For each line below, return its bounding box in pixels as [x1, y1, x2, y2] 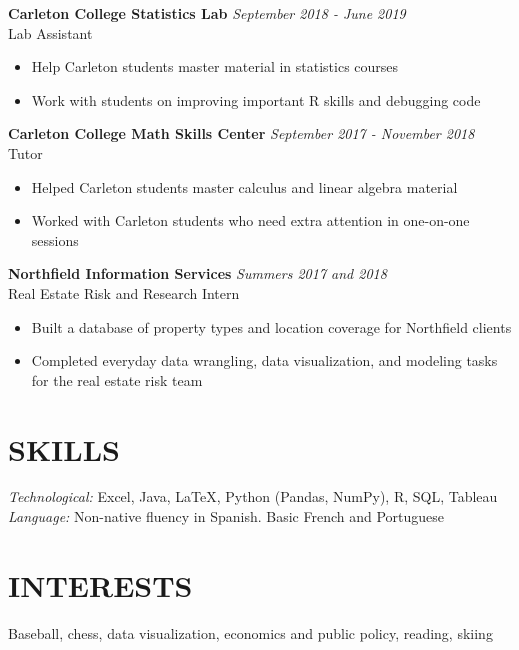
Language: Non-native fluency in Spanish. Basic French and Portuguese [8, 506, 445, 527]
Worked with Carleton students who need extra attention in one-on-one [31, 210, 470, 231]
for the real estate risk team [31, 369, 203, 390]
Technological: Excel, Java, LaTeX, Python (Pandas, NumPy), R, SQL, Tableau [8, 486, 498, 507]
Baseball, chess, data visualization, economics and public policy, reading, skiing [8, 622, 493, 643]
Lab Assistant [8, 22, 93, 43]
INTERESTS [8, 564, 193, 605]
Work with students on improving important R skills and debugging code [31, 89, 481, 110]
